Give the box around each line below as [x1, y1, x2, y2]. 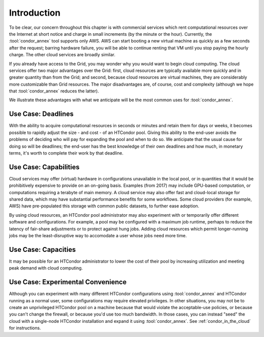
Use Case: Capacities [9, 245, 76, 254]
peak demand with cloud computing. [9, 265, 83, 271]
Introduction [9, 7, 61, 18]
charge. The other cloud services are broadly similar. [9, 52, 116, 58]
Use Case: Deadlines [9, 110, 74, 118]
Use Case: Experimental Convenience [9, 278, 127, 286]
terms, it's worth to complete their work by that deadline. [9, 150, 124, 156]
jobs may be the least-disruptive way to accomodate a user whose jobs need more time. [9, 232, 187, 238]
